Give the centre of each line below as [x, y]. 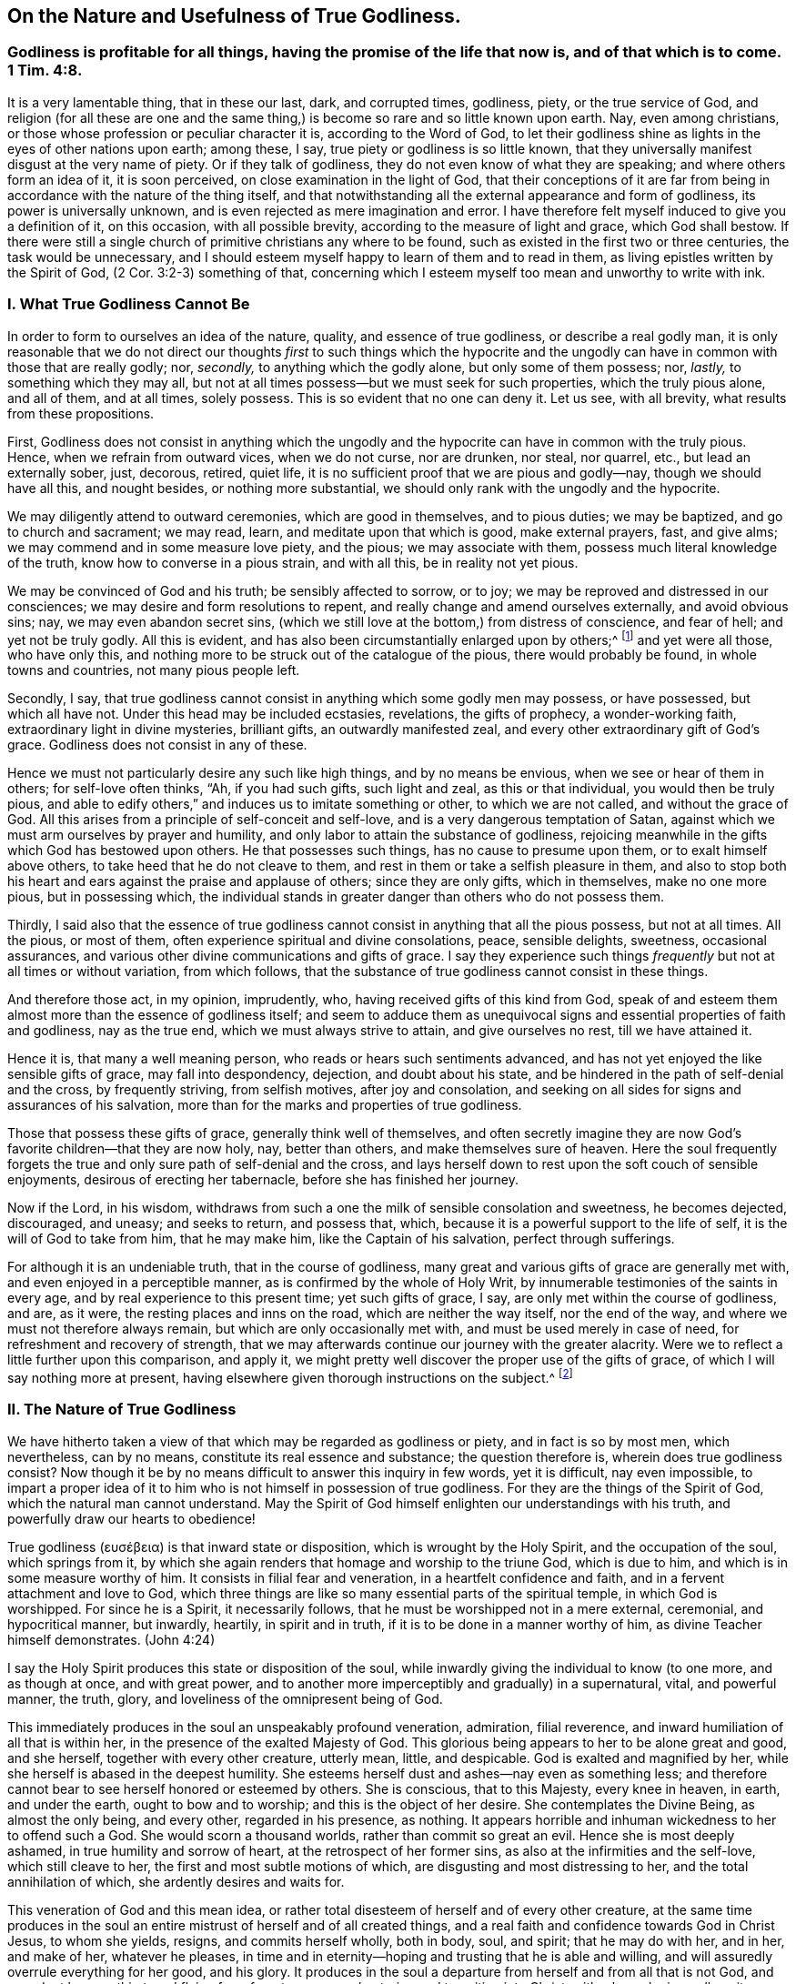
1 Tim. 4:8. [45, 70]
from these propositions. [81, 413]
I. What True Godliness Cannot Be [129, 304]
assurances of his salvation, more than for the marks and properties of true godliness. [265, 1105]
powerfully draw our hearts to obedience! [131, 1518]
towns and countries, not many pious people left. [154, 670]
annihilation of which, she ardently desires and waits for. [176, 1881]
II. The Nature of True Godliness [122, 1410]
